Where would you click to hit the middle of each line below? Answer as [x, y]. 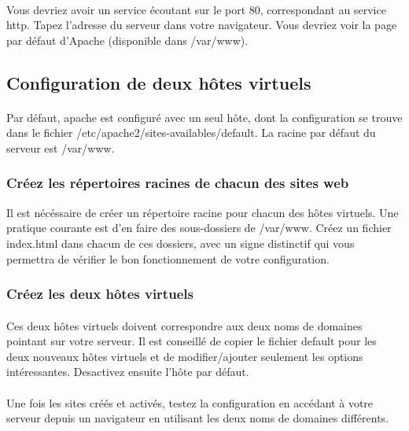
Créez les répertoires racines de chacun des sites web [178, 183]
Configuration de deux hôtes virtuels [159, 82]
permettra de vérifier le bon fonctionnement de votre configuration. [168, 258]
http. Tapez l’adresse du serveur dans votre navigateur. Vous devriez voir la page [202, 25]
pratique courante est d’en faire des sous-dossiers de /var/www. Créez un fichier [199, 228]
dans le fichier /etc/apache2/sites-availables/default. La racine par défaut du [191, 133]
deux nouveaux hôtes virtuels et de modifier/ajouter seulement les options [185, 356]
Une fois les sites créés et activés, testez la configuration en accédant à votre [190, 402]
